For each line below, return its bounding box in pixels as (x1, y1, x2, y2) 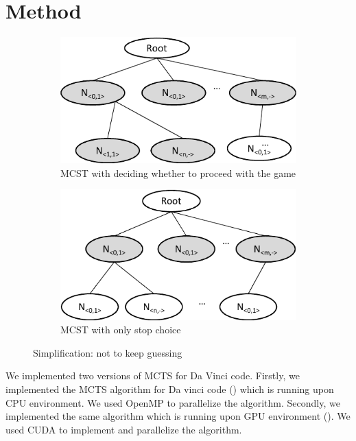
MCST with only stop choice (60, 322, 181, 337)
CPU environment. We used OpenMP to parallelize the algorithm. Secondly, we (5, 395, 340, 409)
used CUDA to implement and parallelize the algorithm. (5, 422, 242, 436)
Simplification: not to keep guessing (33, 345, 182, 359)
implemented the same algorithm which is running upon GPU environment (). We (5, 409, 351, 423)
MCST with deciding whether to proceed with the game (60, 165, 296, 180)
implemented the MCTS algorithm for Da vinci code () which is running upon (5, 381, 334, 396)
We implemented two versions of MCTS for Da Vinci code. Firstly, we (5, 368, 300, 383)
